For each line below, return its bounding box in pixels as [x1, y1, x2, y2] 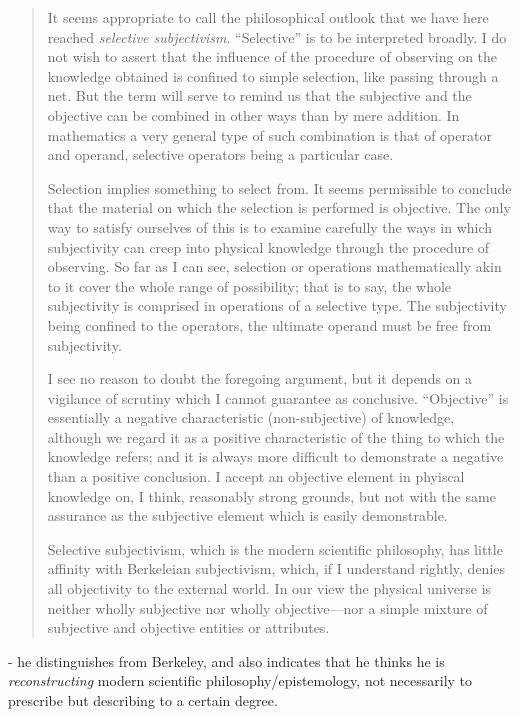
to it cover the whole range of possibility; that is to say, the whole [47, 275, 452, 296]
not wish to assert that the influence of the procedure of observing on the [47, 46, 498, 67]
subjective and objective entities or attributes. [47, 617, 330, 638]
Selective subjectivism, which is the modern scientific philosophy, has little [47, 538, 503, 559]
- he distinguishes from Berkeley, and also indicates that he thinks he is [8, 650, 445, 671]
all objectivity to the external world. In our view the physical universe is [47, 578, 492, 599]
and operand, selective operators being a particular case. [47, 144, 394, 165]
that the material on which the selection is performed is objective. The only [47, 197, 511, 218]
